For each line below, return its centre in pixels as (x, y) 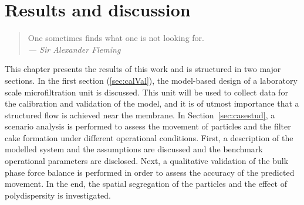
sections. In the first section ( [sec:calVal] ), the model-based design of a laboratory (151, 80)
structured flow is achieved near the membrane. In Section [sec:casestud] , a (140, 115)
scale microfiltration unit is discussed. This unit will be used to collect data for (146, 92)
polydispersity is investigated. (58, 195)
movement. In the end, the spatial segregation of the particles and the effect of (146, 184)
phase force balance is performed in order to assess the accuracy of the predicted (150, 172)
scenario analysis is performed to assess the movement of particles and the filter (148, 126)
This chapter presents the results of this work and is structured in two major (143, 69)
